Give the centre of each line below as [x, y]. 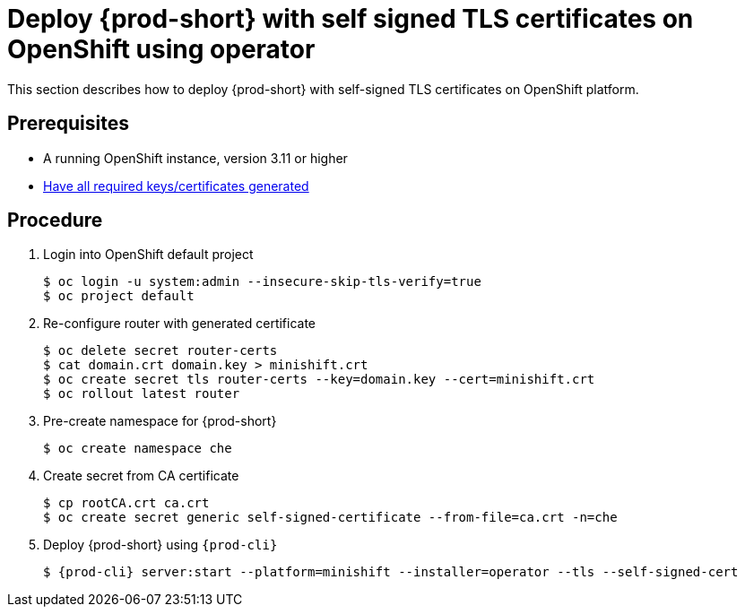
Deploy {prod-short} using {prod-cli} [160, 545]
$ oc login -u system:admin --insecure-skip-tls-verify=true [262, 282]
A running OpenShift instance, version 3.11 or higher [195, 158]
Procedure [55, 221]
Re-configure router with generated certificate [180, 324]
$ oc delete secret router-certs [160, 351]
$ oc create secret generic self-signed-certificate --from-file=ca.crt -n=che [330, 518]
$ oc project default [119, 296]
